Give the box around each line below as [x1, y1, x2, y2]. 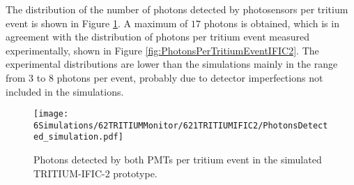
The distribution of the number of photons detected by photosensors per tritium [6, 2, 348, 16]
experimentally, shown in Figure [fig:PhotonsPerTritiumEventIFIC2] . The [6, 43, 319, 57]
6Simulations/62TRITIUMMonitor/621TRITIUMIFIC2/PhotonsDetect [33, 120, 328, 131]
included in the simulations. [6, 84, 124, 98]
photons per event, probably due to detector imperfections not [56, 70, 323, 84]
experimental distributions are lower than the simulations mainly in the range [6, 57, 338, 71]
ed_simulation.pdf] [33, 132, 123, 142]
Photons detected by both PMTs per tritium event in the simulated [33, 152, 322, 167]
